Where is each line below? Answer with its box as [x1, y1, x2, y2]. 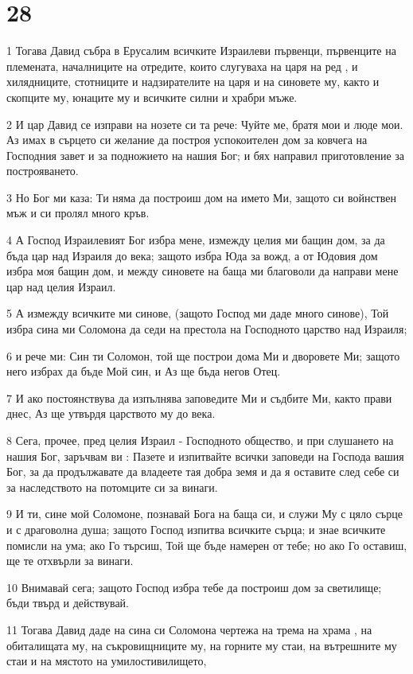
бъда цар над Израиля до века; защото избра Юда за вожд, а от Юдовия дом [6, 247, 378, 263]
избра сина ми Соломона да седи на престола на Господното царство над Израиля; [6, 321, 407, 337]
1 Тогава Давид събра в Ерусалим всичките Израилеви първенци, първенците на [6, 42, 396, 59]
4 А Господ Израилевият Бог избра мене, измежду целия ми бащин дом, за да [6, 232, 385, 248]
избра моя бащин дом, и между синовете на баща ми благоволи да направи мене [6, 263, 399, 279]
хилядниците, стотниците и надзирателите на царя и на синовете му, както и [6, 73, 380, 90]
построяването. [6, 162, 79, 179]
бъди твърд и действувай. [6, 594, 129, 611]
